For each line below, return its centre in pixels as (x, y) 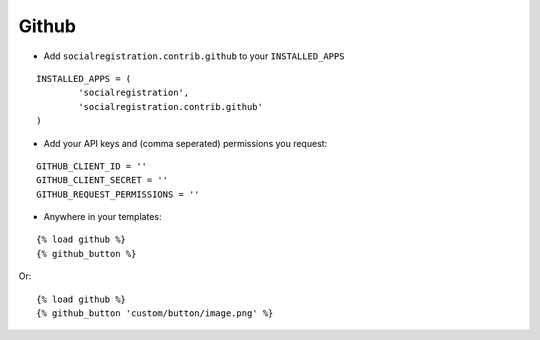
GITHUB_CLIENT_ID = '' (92, 166)
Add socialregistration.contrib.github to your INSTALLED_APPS (194, 56)
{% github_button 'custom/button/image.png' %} (155, 313)
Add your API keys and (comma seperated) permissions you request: (185, 143)
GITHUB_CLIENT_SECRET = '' (102, 180)
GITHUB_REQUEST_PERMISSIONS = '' (118, 194)
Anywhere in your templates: (102, 217)
